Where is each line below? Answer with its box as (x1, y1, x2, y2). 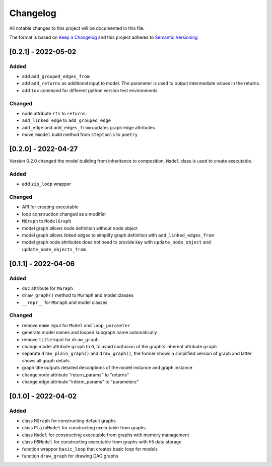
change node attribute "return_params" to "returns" (22, 371, 129, 377)
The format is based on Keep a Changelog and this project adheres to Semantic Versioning (9, 34, 198, 40)
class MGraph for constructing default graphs (22, 418, 116, 424)
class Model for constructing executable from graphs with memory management (22, 432, 189, 438)
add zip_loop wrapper (22, 181, 72, 187)
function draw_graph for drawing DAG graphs (22, 453, 118, 459)
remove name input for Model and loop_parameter (22, 322, 130, 328)
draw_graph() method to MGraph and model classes (22, 292, 133, 298)
